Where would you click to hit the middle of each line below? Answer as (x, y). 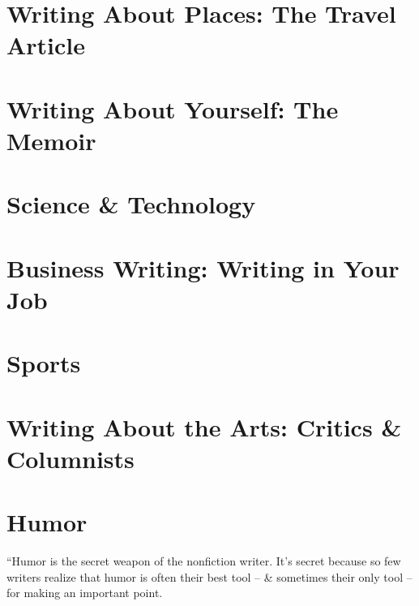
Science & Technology (131, 204)
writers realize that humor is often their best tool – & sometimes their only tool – (209, 576)
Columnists (71, 458)
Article (46, 45)
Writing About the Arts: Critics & (204, 426)
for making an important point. (85, 593)
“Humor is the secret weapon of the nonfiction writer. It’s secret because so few (204, 561)
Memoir (51, 140)
